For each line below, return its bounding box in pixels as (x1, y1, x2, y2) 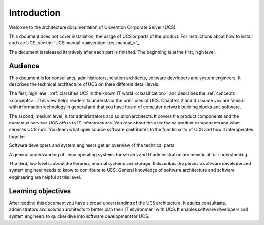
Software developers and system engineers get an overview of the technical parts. (9, 143, 176, 148)
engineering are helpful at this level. (9, 174, 82, 180)
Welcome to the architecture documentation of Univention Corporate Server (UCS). (9, 24, 177, 30)
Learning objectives (9, 187, 71, 195)
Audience (9, 61, 40, 70)
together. (9, 133, 28, 139)
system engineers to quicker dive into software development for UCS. (9, 213, 150, 219)
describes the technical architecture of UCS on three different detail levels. (9, 82, 160, 87)
